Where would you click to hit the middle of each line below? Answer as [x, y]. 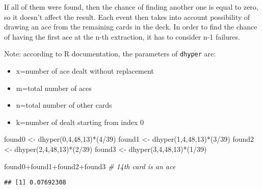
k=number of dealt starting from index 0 [80, 122]
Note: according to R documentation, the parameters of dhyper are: [110, 54]
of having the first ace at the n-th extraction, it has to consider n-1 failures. [122, 36]
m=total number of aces [54, 88]
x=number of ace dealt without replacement [85, 71]
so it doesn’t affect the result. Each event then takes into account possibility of [127, 17]
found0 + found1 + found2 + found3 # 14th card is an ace [90, 166]
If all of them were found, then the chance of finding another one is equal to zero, [131, 7]
